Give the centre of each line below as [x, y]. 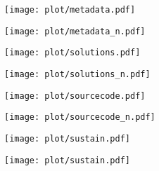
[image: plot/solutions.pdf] [72, 53]
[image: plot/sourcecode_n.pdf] [80, 117]
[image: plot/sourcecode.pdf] [75, 96]
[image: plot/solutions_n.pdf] [77, 74]
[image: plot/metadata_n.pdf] [75, 31]
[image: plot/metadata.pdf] [70, 10]
